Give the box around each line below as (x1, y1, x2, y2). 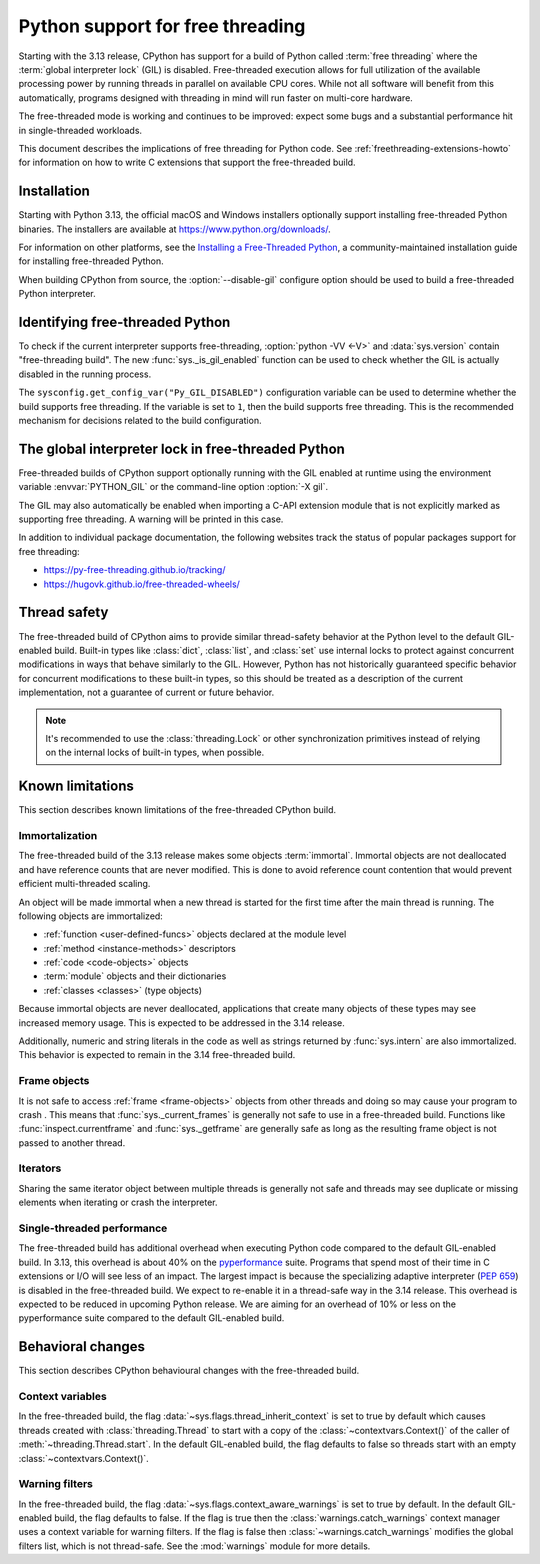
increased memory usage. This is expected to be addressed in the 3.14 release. (18, 1016, 345, 1029)
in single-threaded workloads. (18, 124, 143, 136)
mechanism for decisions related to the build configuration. (18, 415, 262, 426)
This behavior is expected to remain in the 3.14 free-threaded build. (18, 1049, 296, 1061)
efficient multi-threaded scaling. (18, 878, 151, 890)
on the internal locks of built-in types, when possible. (45, 746, 265, 759)
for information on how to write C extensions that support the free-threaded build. (18, 156, 356, 169)
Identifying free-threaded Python (18, 313, 231, 330)
